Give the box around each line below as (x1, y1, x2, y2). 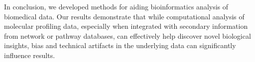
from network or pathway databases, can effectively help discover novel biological (4, 30, 251, 41)
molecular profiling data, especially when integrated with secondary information (4, 21, 248, 31)
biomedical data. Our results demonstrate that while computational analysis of (4, 11, 245, 21)
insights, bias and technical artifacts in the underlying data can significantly (4, 40, 236, 51)
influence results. (4, 50, 55, 60)
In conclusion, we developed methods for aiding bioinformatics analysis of (4, 1, 229, 11)
